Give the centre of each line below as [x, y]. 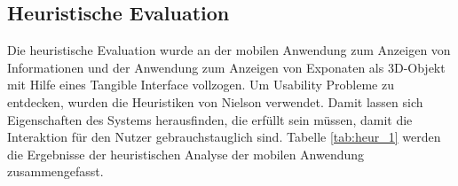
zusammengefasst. [55, 171]
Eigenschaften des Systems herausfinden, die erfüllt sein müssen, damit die [210, 119]
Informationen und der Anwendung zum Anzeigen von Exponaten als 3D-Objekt [226, 67]
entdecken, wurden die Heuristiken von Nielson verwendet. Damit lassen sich [215, 101]
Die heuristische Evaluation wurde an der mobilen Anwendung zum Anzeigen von [229, 50]
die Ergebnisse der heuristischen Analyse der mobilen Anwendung [186, 154]
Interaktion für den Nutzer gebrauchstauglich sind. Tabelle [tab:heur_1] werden [224, 137]
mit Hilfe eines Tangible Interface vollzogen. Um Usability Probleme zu [201, 85]
